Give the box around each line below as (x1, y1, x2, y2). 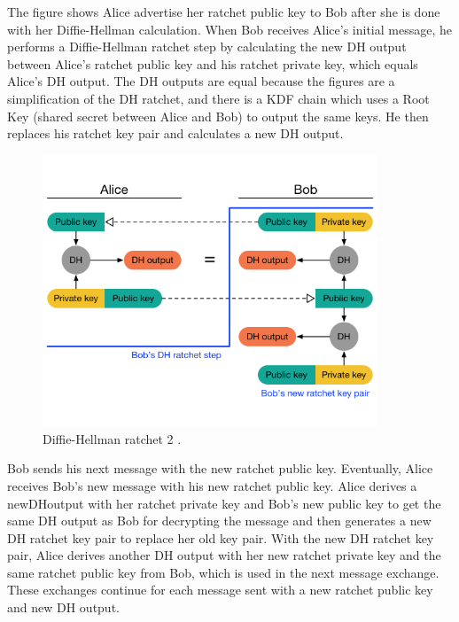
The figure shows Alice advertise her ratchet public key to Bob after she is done (7, 3, 440, 20)
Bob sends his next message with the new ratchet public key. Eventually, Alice (7, 459, 433, 478)
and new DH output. (7, 598, 120, 617)
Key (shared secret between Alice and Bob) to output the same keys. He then (7, 106, 429, 125)
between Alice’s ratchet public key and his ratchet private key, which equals (7, 54, 418, 73)
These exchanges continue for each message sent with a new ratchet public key (7, 580, 433, 599)
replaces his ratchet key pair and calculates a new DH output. (7, 124, 344, 143)
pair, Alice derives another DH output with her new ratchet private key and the (7, 546, 441, 564)
